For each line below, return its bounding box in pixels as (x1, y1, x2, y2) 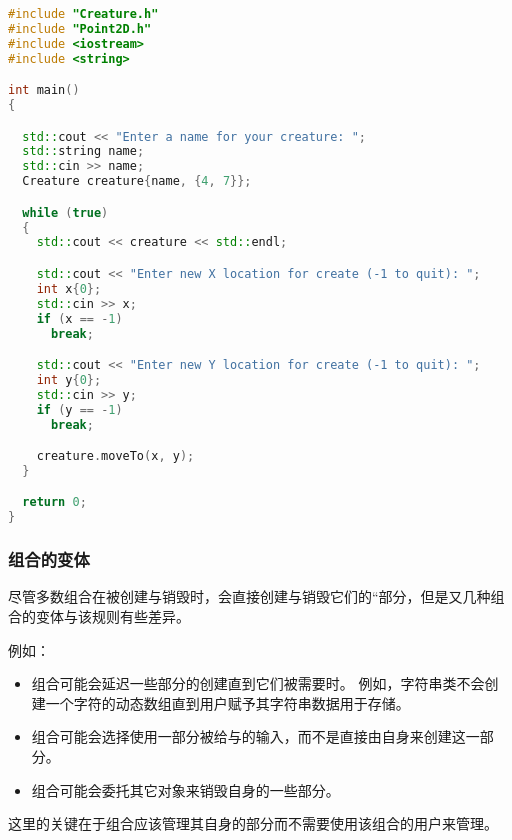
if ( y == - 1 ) (36, 402, 123, 417)
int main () (8, 83, 80, 98)
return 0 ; (22, 495, 87, 510)
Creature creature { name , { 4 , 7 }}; (22, 174, 252, 189)
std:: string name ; (22, 144, 145, 159)
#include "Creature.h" (8, 7, 159, 21)
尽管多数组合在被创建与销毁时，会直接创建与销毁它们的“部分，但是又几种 (8, 586, 491, 607)
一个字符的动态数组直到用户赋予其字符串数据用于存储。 (45, 692, 410, 713)
